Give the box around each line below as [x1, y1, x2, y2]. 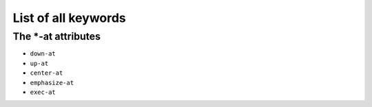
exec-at [30, 88, 56, 96]
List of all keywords [12, 10, 127, 25]
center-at [30, 69, 63, 77]
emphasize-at [30, 79, 74, 86]
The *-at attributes [12, 30, 101, 43]
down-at [30, 50, 56, 58]
